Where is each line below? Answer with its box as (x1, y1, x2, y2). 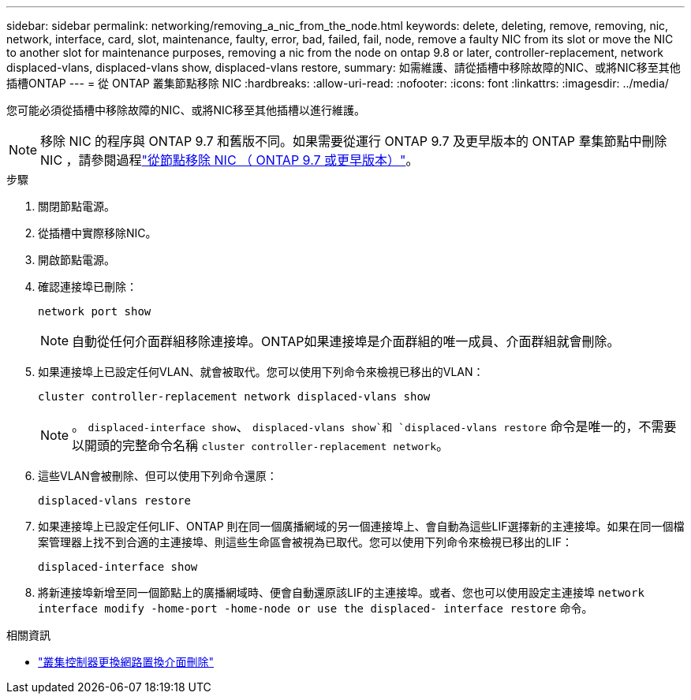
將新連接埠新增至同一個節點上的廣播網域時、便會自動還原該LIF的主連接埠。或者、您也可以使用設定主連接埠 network (38, 586, 644, 599)
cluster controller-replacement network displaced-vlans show (38, 390, 431, 403)
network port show (38, 305, 151, 318)
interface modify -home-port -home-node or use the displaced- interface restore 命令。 (38, 601, 593, 615)
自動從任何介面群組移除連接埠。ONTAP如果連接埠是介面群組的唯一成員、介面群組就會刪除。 (72, 333, 620, 349)
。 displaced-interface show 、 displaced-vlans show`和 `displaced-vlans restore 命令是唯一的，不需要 (72, 419, 677, 434)
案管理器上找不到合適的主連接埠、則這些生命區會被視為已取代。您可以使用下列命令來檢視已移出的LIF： (38, 535, 573, 549)
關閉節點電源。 (38, 199, 115, 213)
